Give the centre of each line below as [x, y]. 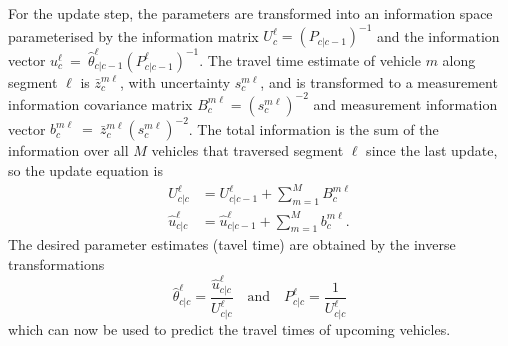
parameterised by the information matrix [133, 35]
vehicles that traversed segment [247, 150]
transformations [56, 264]
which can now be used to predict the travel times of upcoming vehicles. [229, 328]
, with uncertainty [175, 81]
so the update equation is [85, 170]
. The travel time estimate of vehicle [310, 59]
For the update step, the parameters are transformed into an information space [250, 13]
